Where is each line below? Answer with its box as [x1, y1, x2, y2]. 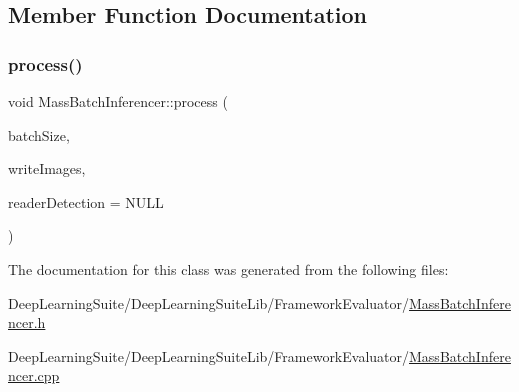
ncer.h [8, 312, 46, 333]
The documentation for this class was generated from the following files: [8, 258, 449, 279]
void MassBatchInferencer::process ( [8, 91, 228, 111]
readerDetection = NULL [8, 191, 164, 212]
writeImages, [8, 158, 86, 179]
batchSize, [8, 124, 70, 145]
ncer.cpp [8, 365, 60, 386]
